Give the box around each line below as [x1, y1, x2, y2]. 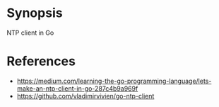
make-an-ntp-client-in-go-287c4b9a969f [16, 84, 138, 93]
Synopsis [6, 5, 63, 21]
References [6, 53, 76, 69]
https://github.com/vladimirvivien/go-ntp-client [16, 91, 155, 100]
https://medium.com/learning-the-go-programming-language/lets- [16, 77, 212, 85]
